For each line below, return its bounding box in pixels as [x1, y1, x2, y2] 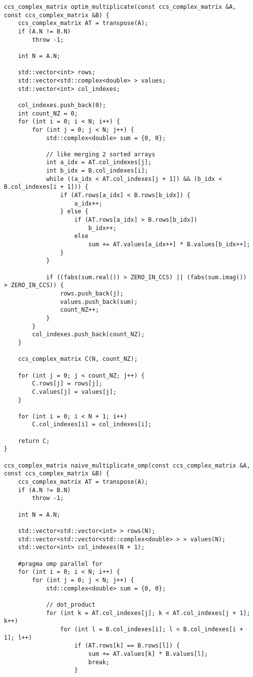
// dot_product [46, 601, 96, 608]
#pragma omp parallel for [18, 560, 103, 567]
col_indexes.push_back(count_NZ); [32, 331, 145, 338]
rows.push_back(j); [60, 290, 124, 297]
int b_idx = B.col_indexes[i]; [46, 167, 148, 175]
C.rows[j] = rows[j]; [32, 380, 103, 387]
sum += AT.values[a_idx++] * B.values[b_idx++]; [88, 241, 251, 248]
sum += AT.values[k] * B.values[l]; [88, 650, 208, 657]
